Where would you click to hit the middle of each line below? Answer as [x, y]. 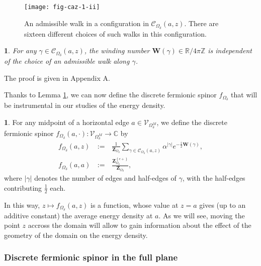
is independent [230, 50]
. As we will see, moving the [202, 215]
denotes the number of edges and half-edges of [105, 178]
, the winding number [117, 50]
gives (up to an [223, 205]
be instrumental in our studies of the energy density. [85, 105]
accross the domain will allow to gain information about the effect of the [140, 225]
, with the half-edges [214, 178]
